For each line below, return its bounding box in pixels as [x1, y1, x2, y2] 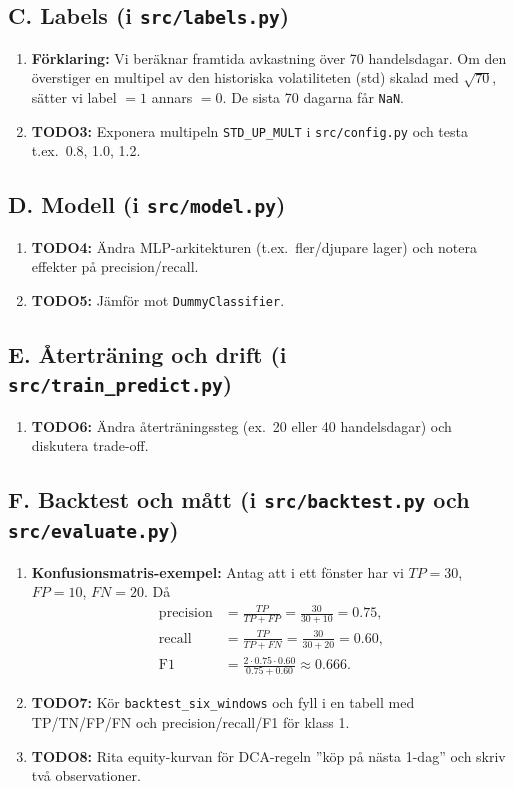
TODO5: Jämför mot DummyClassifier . [31, 289, 285, 310]
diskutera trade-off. [31, 435, 149, 456]
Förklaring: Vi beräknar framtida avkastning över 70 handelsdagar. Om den [31, 47, 507, 68]
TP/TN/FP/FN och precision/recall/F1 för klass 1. [31, 712, 350, 733]
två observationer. [31, 765, 141, 786]
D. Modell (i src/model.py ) [8, 189, 286, 220]
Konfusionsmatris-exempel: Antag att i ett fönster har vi [31, 561, 404, 582]
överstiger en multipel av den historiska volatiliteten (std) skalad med [31, 67, 459, 88]
